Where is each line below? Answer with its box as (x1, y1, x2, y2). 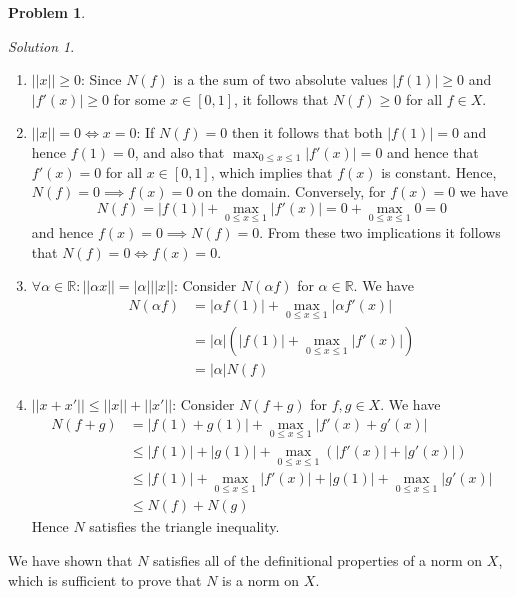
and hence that (387, 141, 479, 162)
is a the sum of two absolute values (173, 69, 388, 90)
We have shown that (8, 550, 133, 571)
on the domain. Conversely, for (197, 181, 386, 202)
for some (113, 88, 166, 109)
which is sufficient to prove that (8, 569, 202, 590)
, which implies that (210, 161, 333, 182)
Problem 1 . (8, 2, 86, 22)
